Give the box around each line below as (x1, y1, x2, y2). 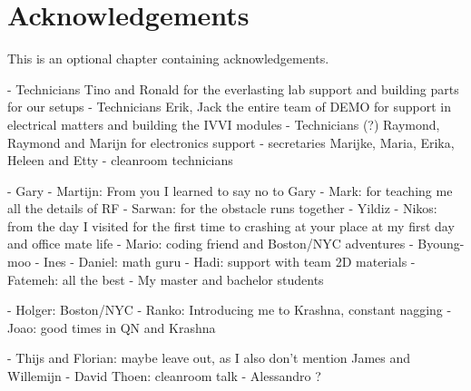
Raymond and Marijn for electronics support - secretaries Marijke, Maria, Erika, (7, 132, 455, 152)
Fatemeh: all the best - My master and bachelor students (7, 269, 324, 288)
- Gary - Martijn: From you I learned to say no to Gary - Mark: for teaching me (7, 181, 453, 200)
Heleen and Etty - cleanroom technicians (7, 151, 233, 170)
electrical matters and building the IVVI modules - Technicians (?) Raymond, (7, 114, 440, 133)
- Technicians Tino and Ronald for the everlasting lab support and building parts (7, 79, 459, 98)
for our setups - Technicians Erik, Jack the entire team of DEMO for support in (7, 97, 452, 116)
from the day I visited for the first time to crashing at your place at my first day (7, 216, 455, 235)
